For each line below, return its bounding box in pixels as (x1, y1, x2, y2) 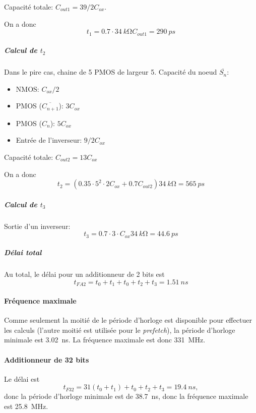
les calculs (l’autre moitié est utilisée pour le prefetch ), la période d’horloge (4, 324, 235, 335)
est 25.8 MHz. (4, 401, 48, 411)
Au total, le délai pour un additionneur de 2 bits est (4, 269, 165, 279)
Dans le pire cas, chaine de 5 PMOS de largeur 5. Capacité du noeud (4, 67, 217, 77)
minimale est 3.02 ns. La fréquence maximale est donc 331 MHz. (4, 334, 206, 345)
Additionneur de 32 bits (4, 354, 89, 365)
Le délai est (4, 373, 40, 384)
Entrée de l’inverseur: (16, 135, 82, 145)
